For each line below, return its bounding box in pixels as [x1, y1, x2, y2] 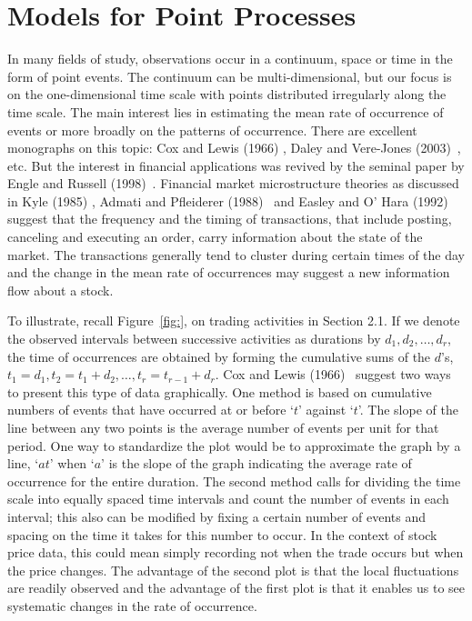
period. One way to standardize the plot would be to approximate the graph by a [7, 436, 461, 455]
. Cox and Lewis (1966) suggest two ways [215, 365, 451, 384]
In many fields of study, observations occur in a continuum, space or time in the [7, 49, 453, 68]
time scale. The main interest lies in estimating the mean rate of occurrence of [7, 102, 444, 121]
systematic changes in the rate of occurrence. [7, 596, 257, 615]
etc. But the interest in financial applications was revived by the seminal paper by [7, 155, 465, 175]
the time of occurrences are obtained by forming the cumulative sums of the [7, 346, 431, 366]
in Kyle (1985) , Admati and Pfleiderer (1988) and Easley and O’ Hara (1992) [7, 191, 448, 210]
